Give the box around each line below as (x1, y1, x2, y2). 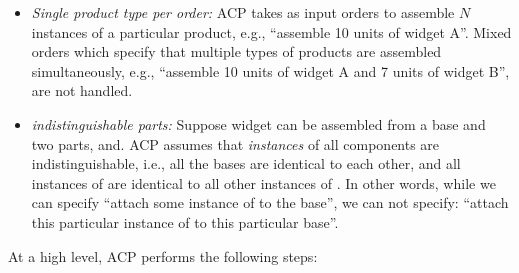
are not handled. (31, 80, 133, 101)
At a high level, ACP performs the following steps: (8, 245, 318, 266)
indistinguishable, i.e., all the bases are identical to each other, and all (31, 153, 461, 174)
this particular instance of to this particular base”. (31, 211, 339, 232)
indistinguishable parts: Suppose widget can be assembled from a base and (31, 113, 486, 134)
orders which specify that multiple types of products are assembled (31, 41, 442, 62)
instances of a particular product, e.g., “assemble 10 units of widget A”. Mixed (31, 21, 512, 42)
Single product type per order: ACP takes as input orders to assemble (31, 2, 455, 22)
